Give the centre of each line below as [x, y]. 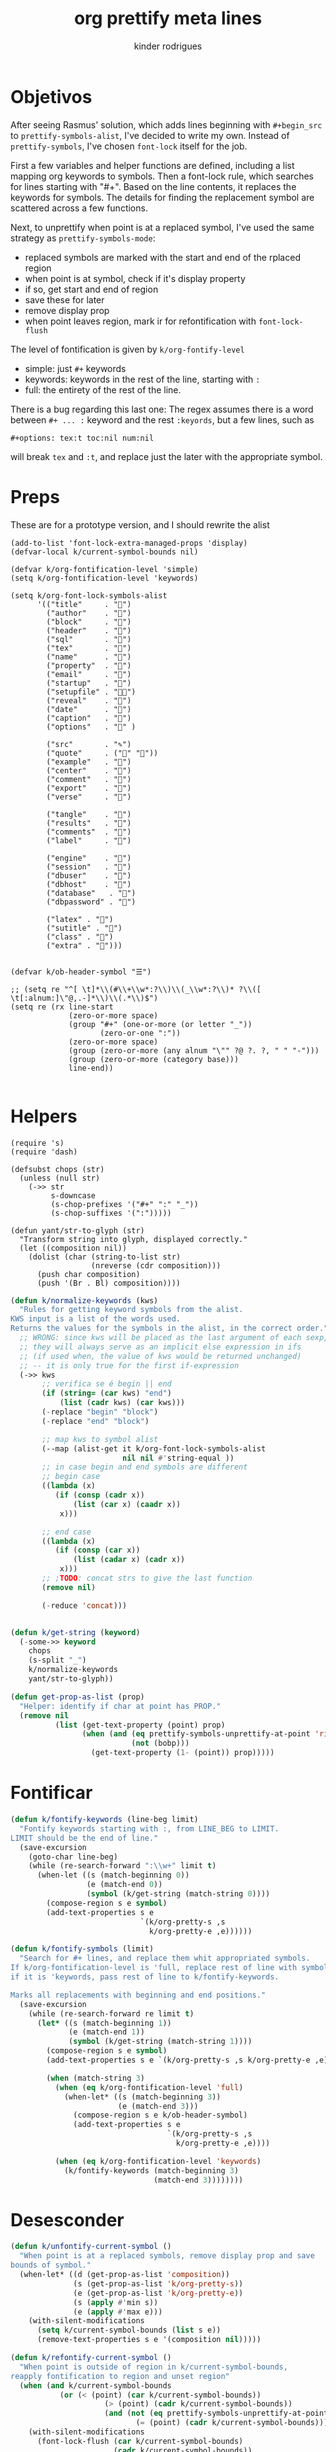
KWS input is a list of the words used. [96, 1319]
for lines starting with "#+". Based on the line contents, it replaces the [153, 186]
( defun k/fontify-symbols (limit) [82, 1949]
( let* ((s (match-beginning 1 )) [104, 2023]
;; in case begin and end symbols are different [144, 1467]
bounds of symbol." [51, 2265]
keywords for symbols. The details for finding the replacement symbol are [162, 197]
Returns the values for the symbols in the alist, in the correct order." [169, 1328]
